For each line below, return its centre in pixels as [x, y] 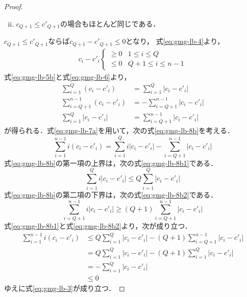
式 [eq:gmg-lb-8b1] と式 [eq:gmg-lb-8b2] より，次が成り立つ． [98, 226]
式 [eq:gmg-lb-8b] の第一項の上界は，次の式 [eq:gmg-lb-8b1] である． [111, 163]
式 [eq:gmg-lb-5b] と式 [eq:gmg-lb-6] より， [68, 76]
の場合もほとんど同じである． [110, 23]
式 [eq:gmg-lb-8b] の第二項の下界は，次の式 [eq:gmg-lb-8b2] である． [111, 194]
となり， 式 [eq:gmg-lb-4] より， [175, 41]
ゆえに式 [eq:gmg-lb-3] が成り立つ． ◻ [65, 288]
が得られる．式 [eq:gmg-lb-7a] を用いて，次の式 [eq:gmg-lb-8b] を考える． [119, 130]
